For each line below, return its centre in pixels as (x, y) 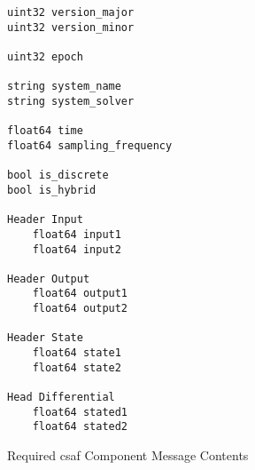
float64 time (45, 131)
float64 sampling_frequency (90, 145)
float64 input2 (77, 249)
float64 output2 (80, 309)
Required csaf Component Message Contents (128, 455)
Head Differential (61, 398)
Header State (45, 338)
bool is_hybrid (52, 190)
